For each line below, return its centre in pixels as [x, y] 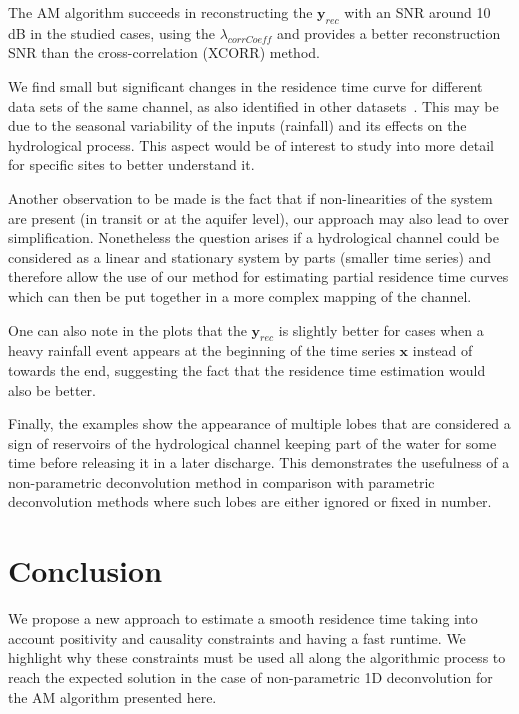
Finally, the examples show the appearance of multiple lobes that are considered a [259, 423]
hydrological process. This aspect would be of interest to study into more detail [251, 144]
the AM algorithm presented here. [112, 696]
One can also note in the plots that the [127, 329]
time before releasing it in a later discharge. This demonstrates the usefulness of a [259, 462]
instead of [442, 350]
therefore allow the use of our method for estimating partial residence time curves [258, 276]
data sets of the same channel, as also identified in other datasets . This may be [253, 105]
